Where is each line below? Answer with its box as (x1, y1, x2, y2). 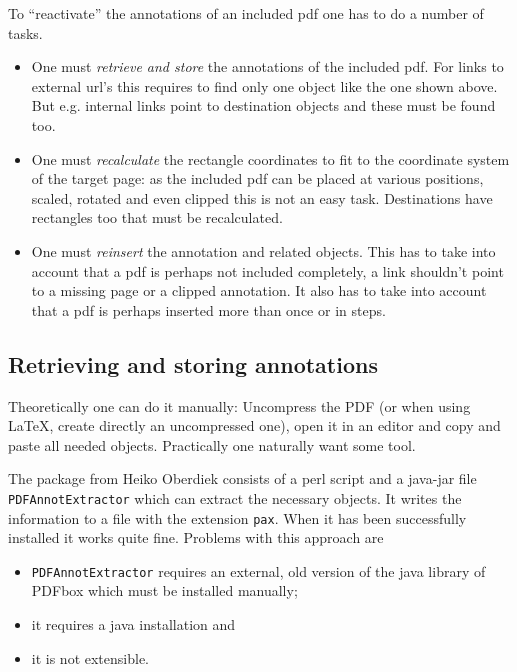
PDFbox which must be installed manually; (31, 580, 298, 601)
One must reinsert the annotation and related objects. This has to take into (31, 240, 496, 261)
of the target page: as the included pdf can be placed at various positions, (31, 168, 484, 189)
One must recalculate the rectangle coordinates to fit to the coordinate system (31, 148, 510, 169)
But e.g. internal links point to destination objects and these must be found (31, 95, 496, 116)
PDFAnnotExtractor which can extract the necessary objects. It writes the (8, 487, 462, 508)
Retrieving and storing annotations (8, 348, 378, 379)
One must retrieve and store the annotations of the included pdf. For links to (31, 56, 504, 77)
